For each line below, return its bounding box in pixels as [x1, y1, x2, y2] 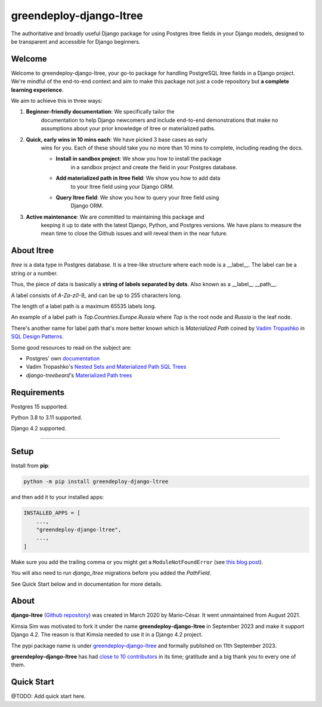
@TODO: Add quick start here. [11, 693, 86, 700]
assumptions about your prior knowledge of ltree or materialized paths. [41, 125, 216, 132]
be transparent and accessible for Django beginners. [11, 38, 141, 45]
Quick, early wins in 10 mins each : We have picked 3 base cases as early [26, 136, 208, 143]
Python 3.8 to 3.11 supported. [11, 414, 83, 421]
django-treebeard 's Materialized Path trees [26, 371, 132, 379]
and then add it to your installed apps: [11, 494, 104, 501]
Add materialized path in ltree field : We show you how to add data [55, 175, 221, 182]
